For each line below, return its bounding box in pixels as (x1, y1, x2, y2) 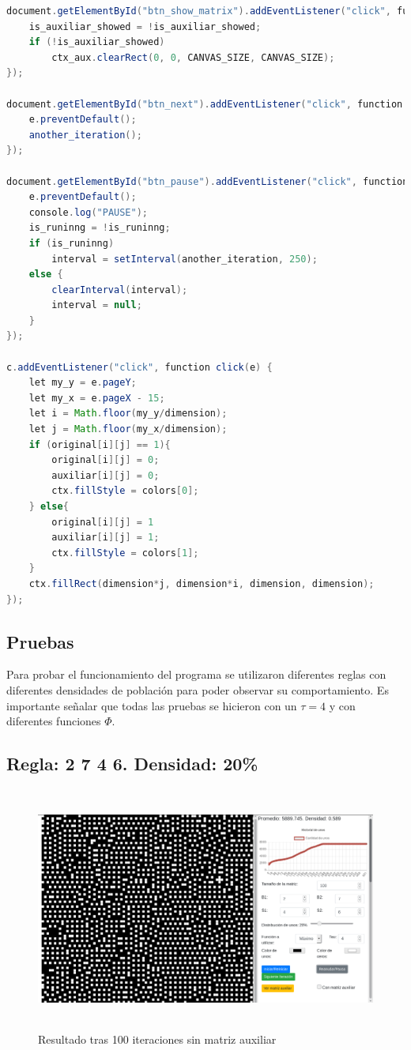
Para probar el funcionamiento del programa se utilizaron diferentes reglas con (6, 666, 386, 683)
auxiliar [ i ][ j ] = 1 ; (51, 532, 160, 544)
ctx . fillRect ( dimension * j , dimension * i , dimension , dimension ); (28, 578, 375, 589)
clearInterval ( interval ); (51, 284, 188, 295)
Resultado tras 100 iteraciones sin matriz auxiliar (38, 1030, 277, 1047)
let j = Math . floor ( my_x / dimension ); (28, 423, 228, 435)
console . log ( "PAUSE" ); (28, 206, 149, 218)
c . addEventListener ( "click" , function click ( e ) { (6, 361, 273, 373)
